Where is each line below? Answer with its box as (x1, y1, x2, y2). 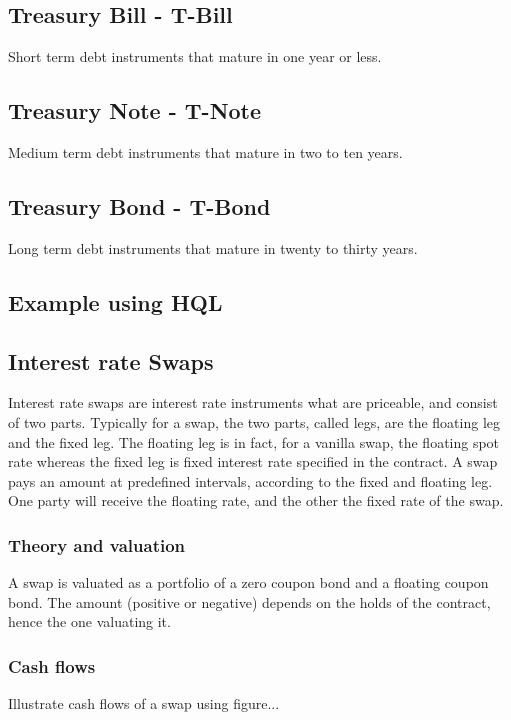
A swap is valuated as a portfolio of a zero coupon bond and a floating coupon (8, 572, 489, 593)
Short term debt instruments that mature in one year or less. (8, 46, 382, 67)
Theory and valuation (8, 532, 186, 557)
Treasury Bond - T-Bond (8, 190, 271, 221)
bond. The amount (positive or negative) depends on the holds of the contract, (8, 591, 491, 612)
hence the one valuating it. (8, 611, 171, 632)
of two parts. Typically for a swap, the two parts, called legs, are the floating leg (8, 411, 500, 432)
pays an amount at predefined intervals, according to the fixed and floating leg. (8, 470, 493, 491)
